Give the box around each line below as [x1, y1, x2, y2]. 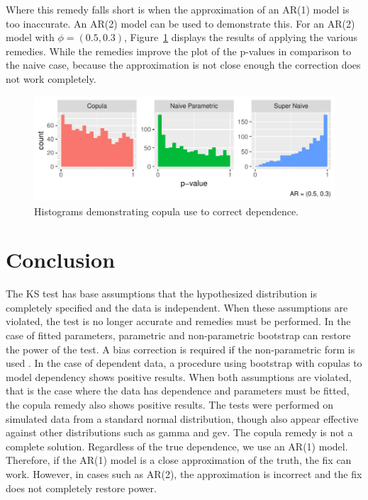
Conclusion [6, 245, 116, 274]
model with [6, 30, 55, 45]
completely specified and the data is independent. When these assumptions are [6, 300, 348, 314]
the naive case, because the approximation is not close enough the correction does [6, 57, 361, 72]
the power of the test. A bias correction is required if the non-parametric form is [6, 341, 355, 356]
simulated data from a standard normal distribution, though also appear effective [6, 411, 359, 426]
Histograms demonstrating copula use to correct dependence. [34, 203, 299, 218]
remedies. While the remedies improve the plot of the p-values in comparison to [6, 43, 352, 58]
